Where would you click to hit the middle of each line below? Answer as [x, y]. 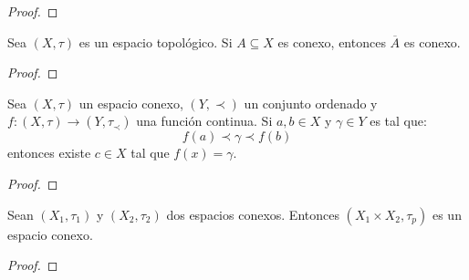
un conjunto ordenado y [311, 103]
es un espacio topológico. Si [156, 41]
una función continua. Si [204, 121]
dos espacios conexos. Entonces [253, 214]
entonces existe [49, 153]
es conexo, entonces [332, 41]
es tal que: [398, 121]
